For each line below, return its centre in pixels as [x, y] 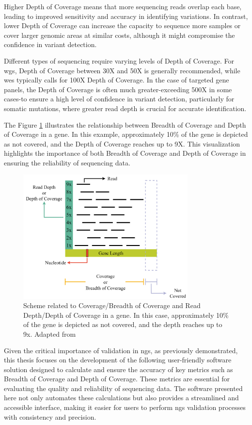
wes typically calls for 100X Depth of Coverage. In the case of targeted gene [117, 80]
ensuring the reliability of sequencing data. [67, 162]
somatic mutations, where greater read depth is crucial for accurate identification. [125, 108]
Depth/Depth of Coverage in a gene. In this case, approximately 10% [126, 315]
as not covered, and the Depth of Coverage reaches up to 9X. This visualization [122, 143]
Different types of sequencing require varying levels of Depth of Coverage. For [119, 60]
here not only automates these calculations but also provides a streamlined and [121, 398]
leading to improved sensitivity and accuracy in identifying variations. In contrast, [126, 16]
